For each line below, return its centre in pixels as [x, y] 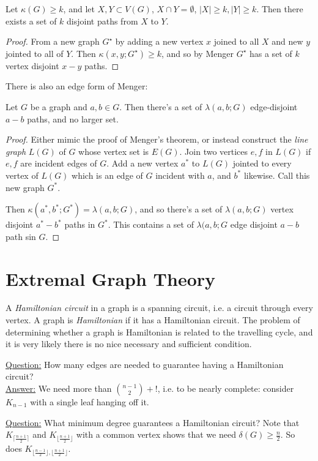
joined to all [236, 41]
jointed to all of [35, 53]
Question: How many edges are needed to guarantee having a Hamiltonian [145, 364]
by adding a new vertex [159, 41]
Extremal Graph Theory [111, 278]
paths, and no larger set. [73, 118]
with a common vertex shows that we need [156, 434]
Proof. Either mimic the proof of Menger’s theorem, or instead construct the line [157, 139]
